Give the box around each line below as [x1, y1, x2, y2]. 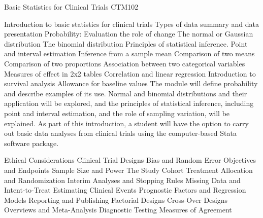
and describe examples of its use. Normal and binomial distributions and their [4, 88, 247, 98]
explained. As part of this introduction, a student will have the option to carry [4, 118, 249, 128]
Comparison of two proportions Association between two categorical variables [4, 58, 245, 68]
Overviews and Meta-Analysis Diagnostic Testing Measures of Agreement [4, 204, 232, 215]
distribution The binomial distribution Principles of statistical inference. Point [4, 38, 248, 49]
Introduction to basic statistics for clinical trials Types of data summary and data [4, 18, 259, 29]
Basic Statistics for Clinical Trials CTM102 [4, 2, 139, 12]
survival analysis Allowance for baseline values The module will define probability [4, 78, 258, 89]
